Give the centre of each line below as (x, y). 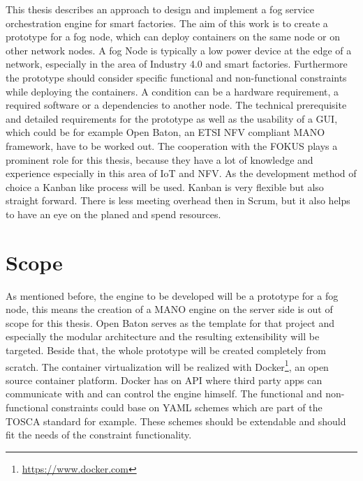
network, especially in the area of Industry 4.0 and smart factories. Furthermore (177, 64)
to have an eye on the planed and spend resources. (113, 214)
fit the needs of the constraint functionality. (99, 435)
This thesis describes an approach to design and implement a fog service (160, 9)
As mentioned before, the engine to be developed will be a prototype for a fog (172, 295)
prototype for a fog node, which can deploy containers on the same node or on (173, 37)
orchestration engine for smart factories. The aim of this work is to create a (167, 23)
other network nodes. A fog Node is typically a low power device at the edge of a (179, 50)
